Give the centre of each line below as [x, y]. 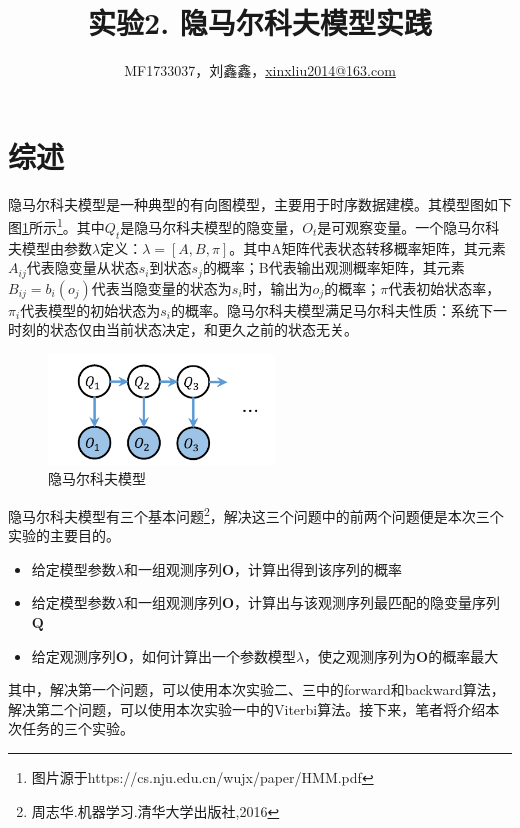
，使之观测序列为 [360, 655]
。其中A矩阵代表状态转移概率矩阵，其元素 [367, 247]
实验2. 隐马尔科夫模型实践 [260, 22]
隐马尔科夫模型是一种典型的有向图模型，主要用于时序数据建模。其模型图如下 [260, 203]
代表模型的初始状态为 [90, 309]
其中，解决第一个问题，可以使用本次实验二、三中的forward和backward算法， [256, 689]
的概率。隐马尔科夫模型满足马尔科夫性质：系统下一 [338, 309]
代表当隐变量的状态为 [161, 287]
